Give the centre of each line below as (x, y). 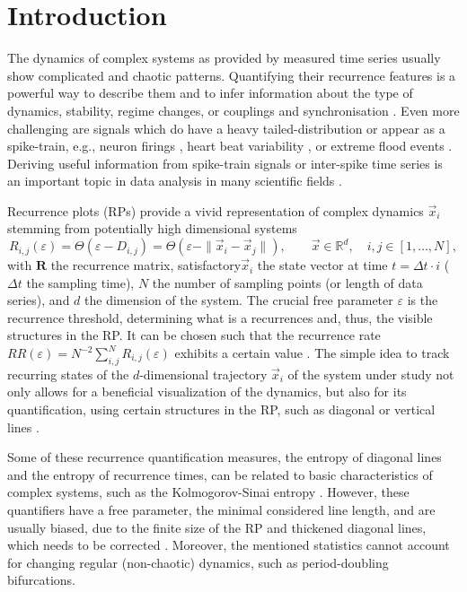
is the (423, 300)
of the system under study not (371, 374)
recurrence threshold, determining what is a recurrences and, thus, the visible (220, 317)
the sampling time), (80, 282)
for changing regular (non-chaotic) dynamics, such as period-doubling (198, 562)
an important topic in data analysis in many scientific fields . (175, 181)
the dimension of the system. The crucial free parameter (239, 300)
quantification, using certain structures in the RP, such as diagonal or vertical (221, 409)
